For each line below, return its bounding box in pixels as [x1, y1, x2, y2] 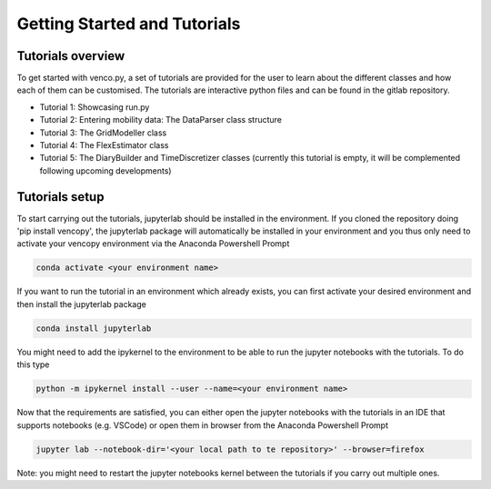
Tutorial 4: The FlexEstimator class [39, 140, 169, 151]
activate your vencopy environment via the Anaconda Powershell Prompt [16, 238, 290, 249]
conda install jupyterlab [35, 323, 152, 334]
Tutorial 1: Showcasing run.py [39, 101, 150, 113]
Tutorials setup [16, 189, 105, 205]
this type [16, 359, 50, 370]
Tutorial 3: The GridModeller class [39, 127, 167, 138]
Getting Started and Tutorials [16, 14, 241, 34]
